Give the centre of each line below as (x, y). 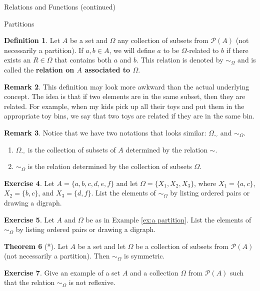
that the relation (29, 282)
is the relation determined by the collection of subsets (110, 166)
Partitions (19, 23)
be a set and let (102, 246)
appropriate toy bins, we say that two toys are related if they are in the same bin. (129, 116)
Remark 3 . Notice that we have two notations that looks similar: (105, 132)
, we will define (132, 50)
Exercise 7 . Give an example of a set (62, 272)
